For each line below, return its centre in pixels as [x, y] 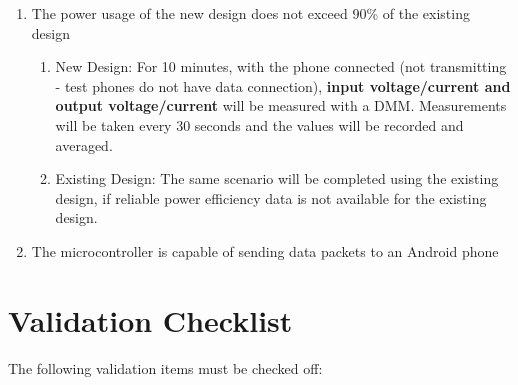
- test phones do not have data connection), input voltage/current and [283, 85]
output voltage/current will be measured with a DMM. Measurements [281, 105]
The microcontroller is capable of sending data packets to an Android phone [265, 250]
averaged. [84, 144]
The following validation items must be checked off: [165, 367]
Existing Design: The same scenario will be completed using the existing [277, 178]
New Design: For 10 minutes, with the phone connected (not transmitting [281, 66]
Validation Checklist [150, 319]
